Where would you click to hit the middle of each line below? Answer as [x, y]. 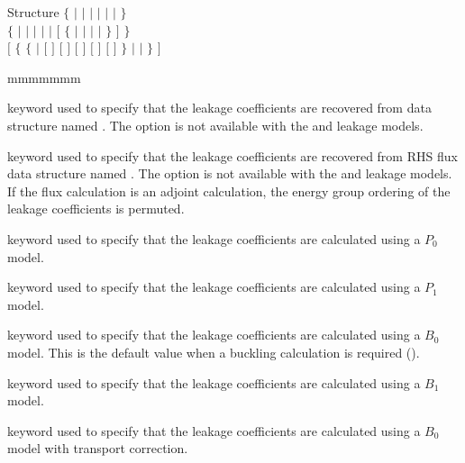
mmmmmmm [44, 77]
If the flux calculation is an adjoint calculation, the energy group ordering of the [229, 191]
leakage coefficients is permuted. [96, 209]
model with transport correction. [98, 448]
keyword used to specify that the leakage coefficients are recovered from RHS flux [232, 155]
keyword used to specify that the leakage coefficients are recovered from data [219, 108]
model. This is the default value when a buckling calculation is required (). [214, 352]
